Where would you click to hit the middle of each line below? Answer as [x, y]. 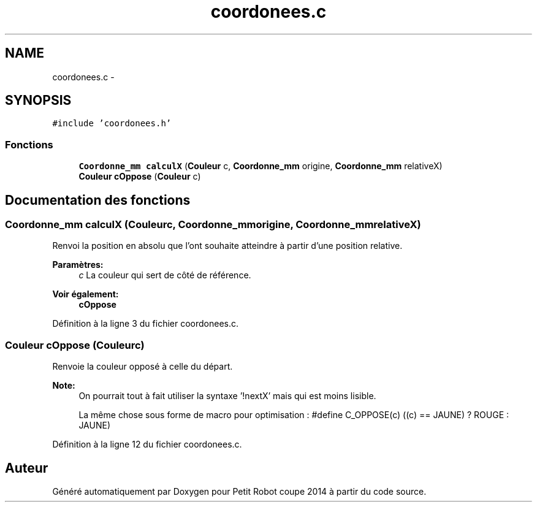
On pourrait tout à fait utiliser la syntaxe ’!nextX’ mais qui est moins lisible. [227, 396]
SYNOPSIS [38, 101]
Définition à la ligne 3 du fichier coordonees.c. [146, 324]
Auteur [27, 468]
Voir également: [86, 294]
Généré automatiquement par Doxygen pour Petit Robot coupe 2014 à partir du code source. [239, 491]
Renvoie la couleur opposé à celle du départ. [143, 367]
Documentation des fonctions [98, 200]
